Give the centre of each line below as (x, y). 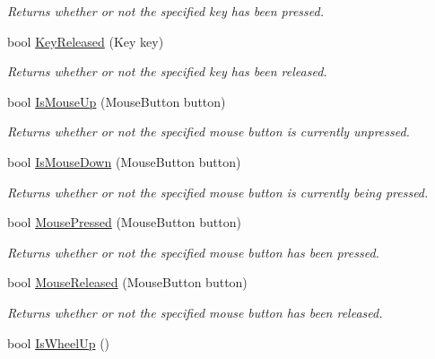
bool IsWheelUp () (59, 342)
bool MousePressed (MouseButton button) (124, 222)
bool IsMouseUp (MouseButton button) (117, 101)
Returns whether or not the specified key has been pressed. (165, 11)
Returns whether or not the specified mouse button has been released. (195, 312)
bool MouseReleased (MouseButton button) (127, 282)
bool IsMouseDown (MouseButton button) (124, 161)
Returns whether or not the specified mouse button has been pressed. (193, 252)
